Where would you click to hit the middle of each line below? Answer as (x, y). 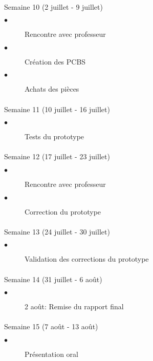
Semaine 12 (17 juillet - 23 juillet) (57, 156)
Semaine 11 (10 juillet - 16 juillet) (57, 109)
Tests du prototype (54, 136)
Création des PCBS (55, 61)
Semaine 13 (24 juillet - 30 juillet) (57, 231)
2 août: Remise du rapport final (74, 306)
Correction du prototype (63, 211)
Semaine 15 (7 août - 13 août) (51, 326)
